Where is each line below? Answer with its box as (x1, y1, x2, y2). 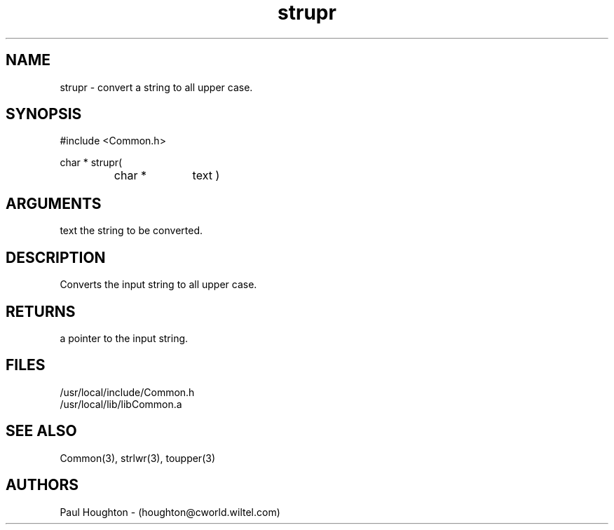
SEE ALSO (6, 422, 77, 440)
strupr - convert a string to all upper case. (60, 81, 253, 93)
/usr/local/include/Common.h (60, 386, 195, 398)
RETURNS (6, 302, 76, 320)
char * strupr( (60, 156, 123, 169)
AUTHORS (6, 476, 79, 494)
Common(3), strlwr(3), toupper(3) (60, 451, 215, 464)
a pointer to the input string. (60, 332, 189, 344)
